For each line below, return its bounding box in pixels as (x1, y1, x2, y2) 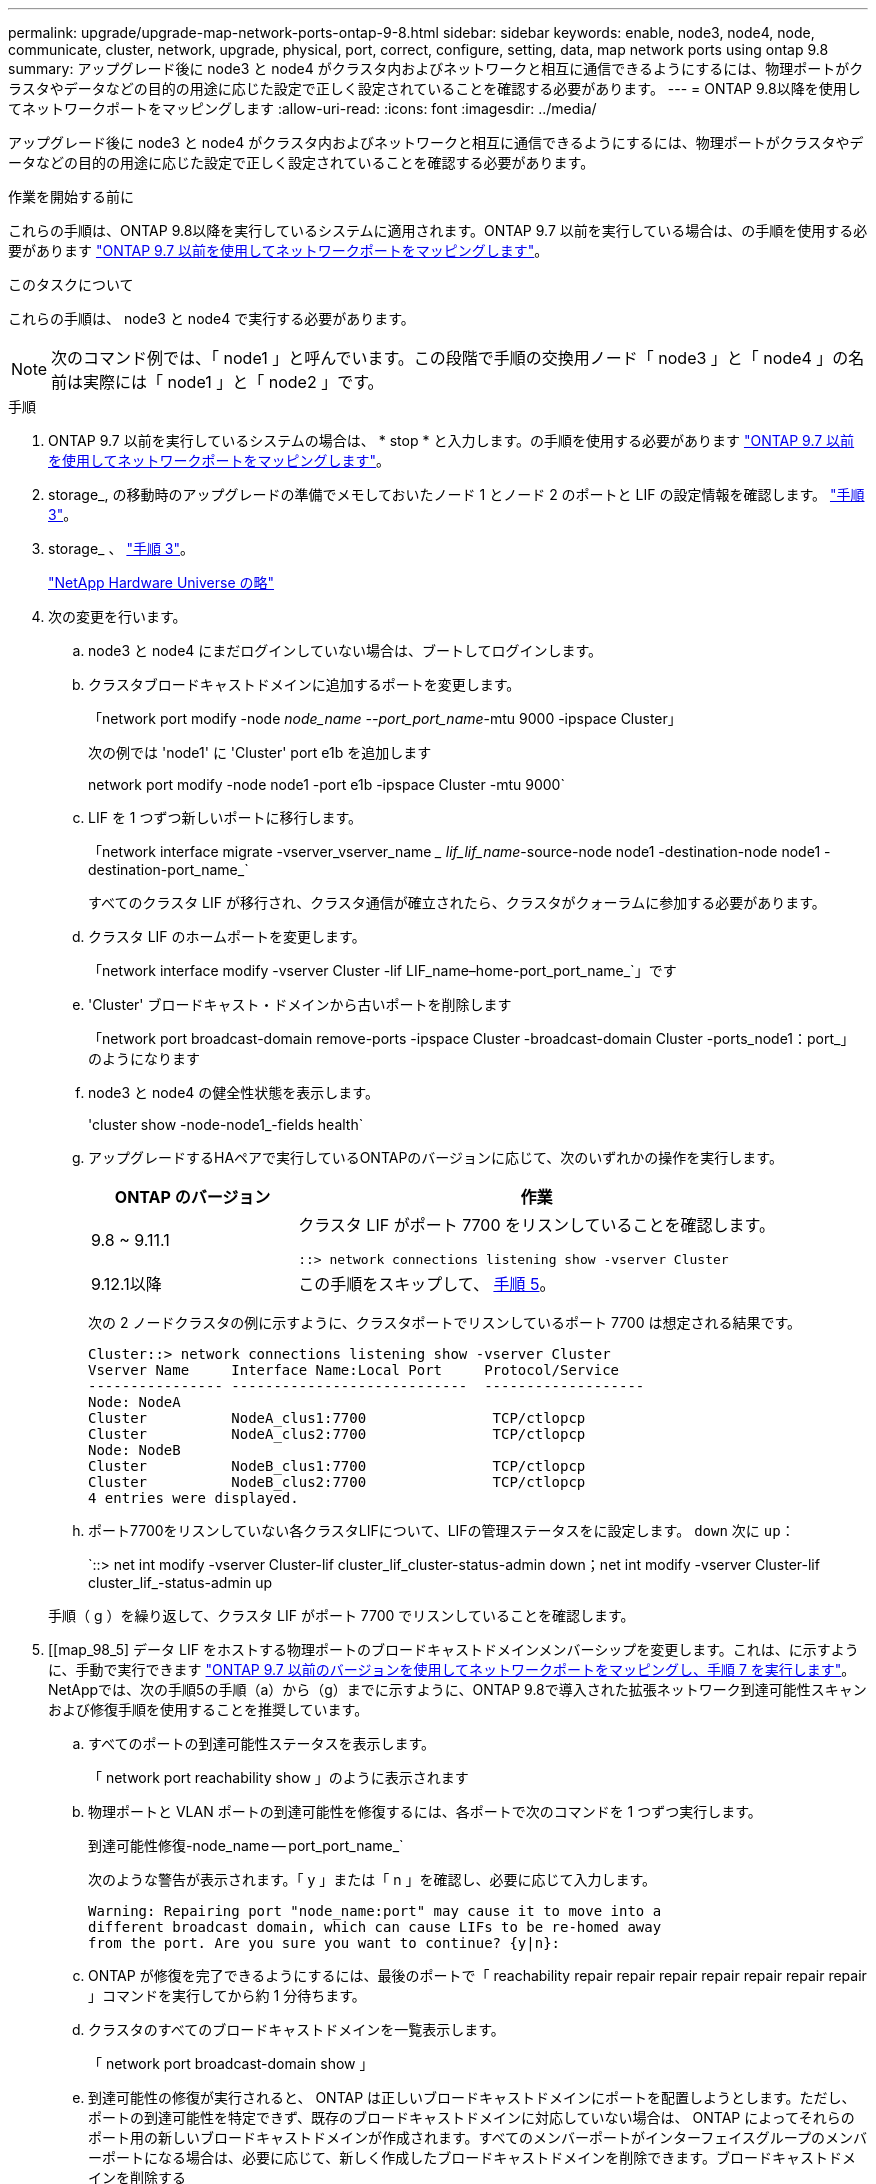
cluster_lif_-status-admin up (88, 1574, 273, 1591)
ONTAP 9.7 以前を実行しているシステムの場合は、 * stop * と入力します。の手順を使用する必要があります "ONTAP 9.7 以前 (48, 432, 855, 449)
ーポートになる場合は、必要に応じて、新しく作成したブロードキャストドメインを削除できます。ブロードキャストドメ (88, 2149, 856, 2166)
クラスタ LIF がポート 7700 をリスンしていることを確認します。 (298, 1215, 775, 1235)
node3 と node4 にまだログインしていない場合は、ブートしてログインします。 (88, 642, 603, 659)
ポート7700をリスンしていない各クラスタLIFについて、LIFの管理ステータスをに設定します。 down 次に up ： (88, 1522, 795, 1539)
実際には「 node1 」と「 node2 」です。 (83, 372, 384, 392)
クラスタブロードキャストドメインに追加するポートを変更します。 (88, 676, 521, 693)
